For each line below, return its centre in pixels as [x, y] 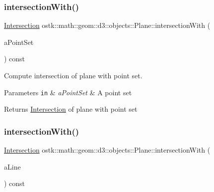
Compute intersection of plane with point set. [73, 75]
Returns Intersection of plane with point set [71, 109]
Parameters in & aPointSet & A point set [68, 92]
